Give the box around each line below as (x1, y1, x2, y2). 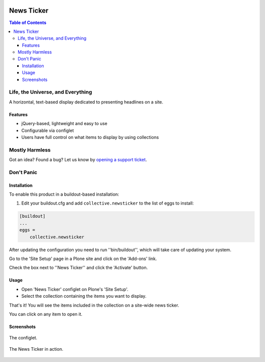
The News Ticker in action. (9, 346, 63, 352)
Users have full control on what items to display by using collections (21, 134, 159, 140)
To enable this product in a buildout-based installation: (9, 191, 120, 197)
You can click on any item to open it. (9, 311, 83, 317)
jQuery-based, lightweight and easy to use (21, 121, 107, 127)
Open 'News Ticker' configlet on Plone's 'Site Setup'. (21, 286, 129, 292)
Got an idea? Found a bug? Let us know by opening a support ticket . (9, 157, 147, 163)
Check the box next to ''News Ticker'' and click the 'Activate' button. (9, 265, 148, 271)
